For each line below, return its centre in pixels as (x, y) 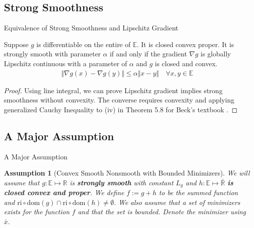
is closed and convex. (186, 63)
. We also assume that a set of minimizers (177, 202)
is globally (216, 54)
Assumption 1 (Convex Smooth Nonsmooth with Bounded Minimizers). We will (127, 173)
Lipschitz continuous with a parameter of (66, 63)
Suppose (16, 44)
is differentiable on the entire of (83, 44)
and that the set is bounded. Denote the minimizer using (162, 212)
